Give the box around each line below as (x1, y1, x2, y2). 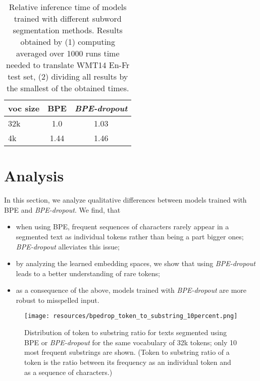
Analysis (4, 165, 64, 186)
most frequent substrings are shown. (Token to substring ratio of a (24, 347, 230, 357)
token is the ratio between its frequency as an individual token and (24, 356, 231, 367)
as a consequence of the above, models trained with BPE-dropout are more (16, 285, 247, 295)
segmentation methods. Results (13, 24, 123, 36)
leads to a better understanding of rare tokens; (16, 268, 160, 278)
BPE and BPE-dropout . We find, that (4, 204, 121, 215)
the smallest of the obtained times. (6, 82, 129, 94)
